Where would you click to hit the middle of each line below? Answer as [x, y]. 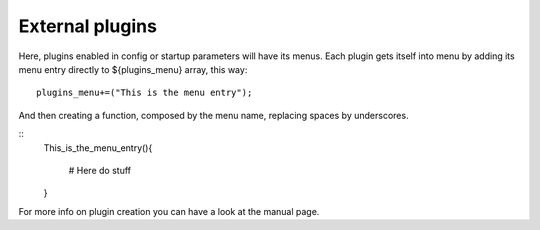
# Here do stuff [100, 170]
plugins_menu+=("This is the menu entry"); [144, 93]
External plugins [87, 26]
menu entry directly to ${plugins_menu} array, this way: [133, 69]
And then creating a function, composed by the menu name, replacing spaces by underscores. [213, 115]
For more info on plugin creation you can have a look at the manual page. [169, 211]
